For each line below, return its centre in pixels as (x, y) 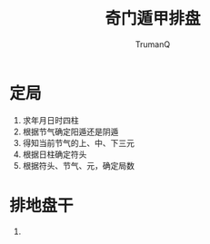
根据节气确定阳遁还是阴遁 (70, 132)
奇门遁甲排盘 (152, 19)
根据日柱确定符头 (55, 154)
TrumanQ (153, 44)
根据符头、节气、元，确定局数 (78, 165)
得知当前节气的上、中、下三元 (78, 142)
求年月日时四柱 (50, 120)
